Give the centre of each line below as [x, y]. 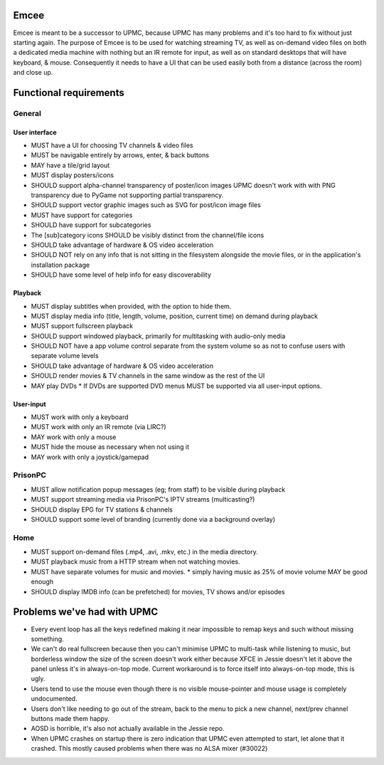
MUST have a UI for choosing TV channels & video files [112, 145]
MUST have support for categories [82, 215]
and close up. [33, 73]
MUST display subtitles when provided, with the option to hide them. [131, 306]
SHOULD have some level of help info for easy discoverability [121, 275]
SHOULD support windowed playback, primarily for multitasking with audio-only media [158, 336]
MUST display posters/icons [72, 175]
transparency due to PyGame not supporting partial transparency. [127, 195]
